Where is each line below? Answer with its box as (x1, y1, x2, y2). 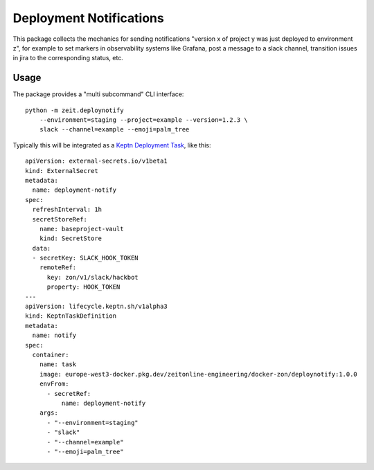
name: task (39, 361, 77, 368)
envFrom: (39, 380, 69, 388)
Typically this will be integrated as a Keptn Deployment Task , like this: (12, 141, 211, 149)
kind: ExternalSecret (25, 167, 98, 174)
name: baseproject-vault (39, 225, 124, 233)
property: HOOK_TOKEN (46, 283, 121, 291)
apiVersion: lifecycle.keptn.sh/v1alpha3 (25, 302, 168, 311)
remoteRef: (39, 264, 77, 271)
